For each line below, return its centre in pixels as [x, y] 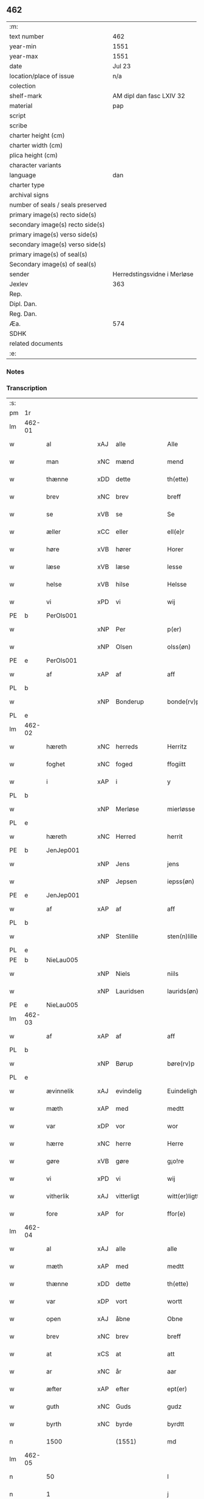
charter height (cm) [37, 135]
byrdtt [175, 1424]
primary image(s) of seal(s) [49, 254]
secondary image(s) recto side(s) [57, 224]
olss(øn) [179, 647]
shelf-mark [26, 96]
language [23, 175]
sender [19, 274]
